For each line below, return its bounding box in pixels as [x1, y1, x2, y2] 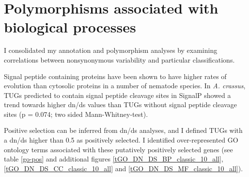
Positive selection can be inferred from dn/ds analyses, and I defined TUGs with [4, 125, 243, 135]
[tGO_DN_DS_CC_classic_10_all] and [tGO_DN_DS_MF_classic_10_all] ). [4, 163, 243, 173]
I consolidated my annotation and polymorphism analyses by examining [4, 45, 218, 55]
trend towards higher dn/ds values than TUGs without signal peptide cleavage [4, 99, 237, 110]
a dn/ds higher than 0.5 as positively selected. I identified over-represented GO [4, 135, 238, 145]
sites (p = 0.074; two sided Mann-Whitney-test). [4, 109, 148, 119]
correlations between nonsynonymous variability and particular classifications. [4, 54, 235, 64]
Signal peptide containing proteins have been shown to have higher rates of [4, 71, 227, 81]
